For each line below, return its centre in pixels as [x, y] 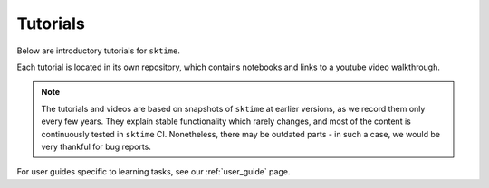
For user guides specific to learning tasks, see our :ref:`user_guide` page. [153, 172]
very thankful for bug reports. [96, 146]
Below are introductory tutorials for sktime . [98, 51]
